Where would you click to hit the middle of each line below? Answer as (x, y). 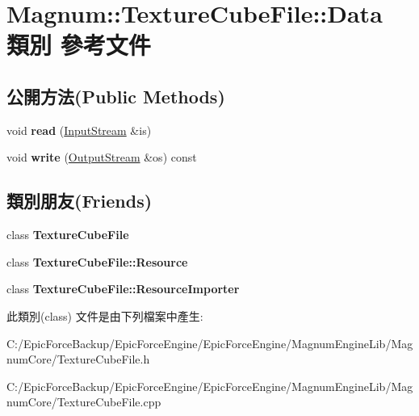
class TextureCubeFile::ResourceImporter (123, 289)
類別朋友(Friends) (80, 201)
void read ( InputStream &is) (79, 130)
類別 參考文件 (79, 45)
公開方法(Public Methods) (116, 96)
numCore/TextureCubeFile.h (78, 359)
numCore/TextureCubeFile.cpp (84, 402)
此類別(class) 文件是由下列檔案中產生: (105, 315)
